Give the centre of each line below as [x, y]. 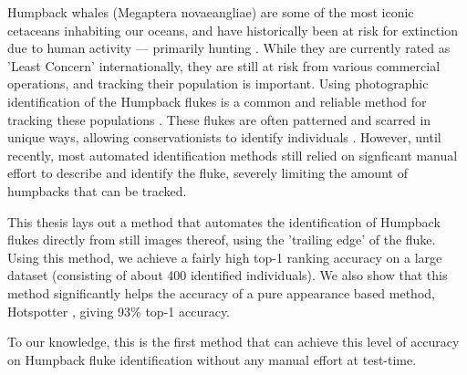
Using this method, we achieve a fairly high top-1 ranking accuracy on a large [225, 257]
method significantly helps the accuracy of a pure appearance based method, [221, 292]
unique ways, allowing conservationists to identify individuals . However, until [224, 137]
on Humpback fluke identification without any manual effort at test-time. [212, 359]
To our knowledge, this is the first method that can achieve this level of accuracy [233, 342]
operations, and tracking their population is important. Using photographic [218, 83]
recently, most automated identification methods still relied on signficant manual [233, 155]
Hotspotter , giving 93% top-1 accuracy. [119, 311]
